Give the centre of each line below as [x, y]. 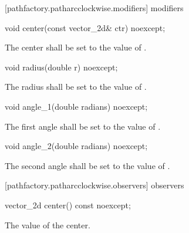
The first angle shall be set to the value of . [83, 126]
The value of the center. [48, 224]
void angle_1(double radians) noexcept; [76, 106]
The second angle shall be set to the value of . [87, 165]
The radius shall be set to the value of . [76, 87]
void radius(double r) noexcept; [61, 67]
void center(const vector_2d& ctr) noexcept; [85, 27]
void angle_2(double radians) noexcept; [76, 146]
